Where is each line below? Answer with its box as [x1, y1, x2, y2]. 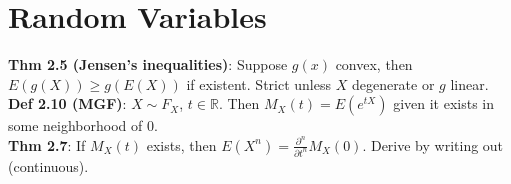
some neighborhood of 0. [8, 115, 158, 136]
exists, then [146, 134, 217, 155]
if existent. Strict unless [186, 73, 331, 94]
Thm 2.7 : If [8, 134, 86, 155]
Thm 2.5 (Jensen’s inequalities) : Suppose [8, 54, 288, 75]
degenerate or [351, 73, 435, 94]
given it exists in [393, 93, 495, 114]
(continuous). [8, 155, 89, 176]
